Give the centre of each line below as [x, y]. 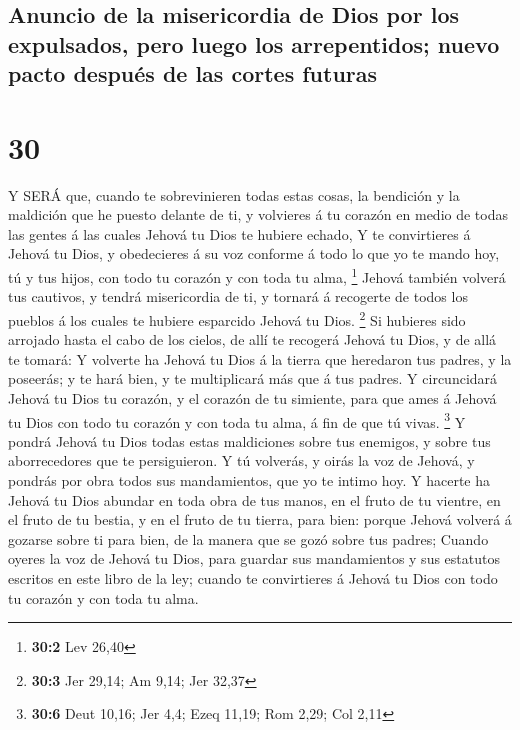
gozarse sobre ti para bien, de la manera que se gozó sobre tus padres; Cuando [248, 538]
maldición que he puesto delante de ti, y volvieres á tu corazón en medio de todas [258, 214]
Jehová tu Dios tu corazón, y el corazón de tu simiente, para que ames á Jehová [252, 397]
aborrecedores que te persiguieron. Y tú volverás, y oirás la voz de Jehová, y [241, 460]
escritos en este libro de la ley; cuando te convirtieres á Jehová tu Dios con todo [253, 577]
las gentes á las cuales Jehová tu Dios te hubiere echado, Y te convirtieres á [239, 233]
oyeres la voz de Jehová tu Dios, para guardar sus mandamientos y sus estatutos [254, 558]
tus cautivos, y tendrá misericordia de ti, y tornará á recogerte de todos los [238, 296]
